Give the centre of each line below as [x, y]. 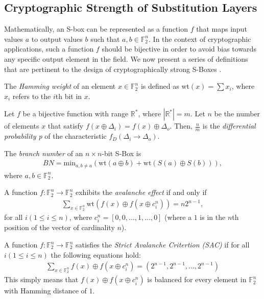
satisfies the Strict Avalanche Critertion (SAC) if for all [162, 245]
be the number [237, 114]
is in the [213, 217]
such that [105, 39]
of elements [22, 126]
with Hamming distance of [45, 291]
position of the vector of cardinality [59, 227]
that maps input [222, 29]
